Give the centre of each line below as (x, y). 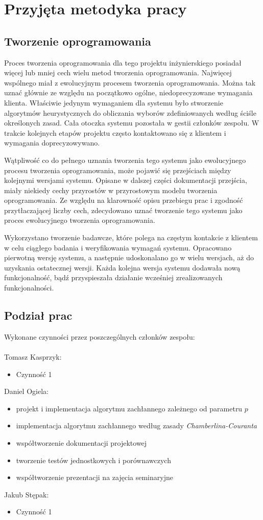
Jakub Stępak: (27, 494)
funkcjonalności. (29, 288)
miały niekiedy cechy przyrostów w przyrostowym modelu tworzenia (111, 190)
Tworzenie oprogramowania (78, 41)
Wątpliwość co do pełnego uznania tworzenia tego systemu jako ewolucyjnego (125, 160)
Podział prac (38, 315)
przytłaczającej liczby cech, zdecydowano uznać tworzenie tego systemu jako (123, 210)
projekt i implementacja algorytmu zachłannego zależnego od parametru (129, 408)
